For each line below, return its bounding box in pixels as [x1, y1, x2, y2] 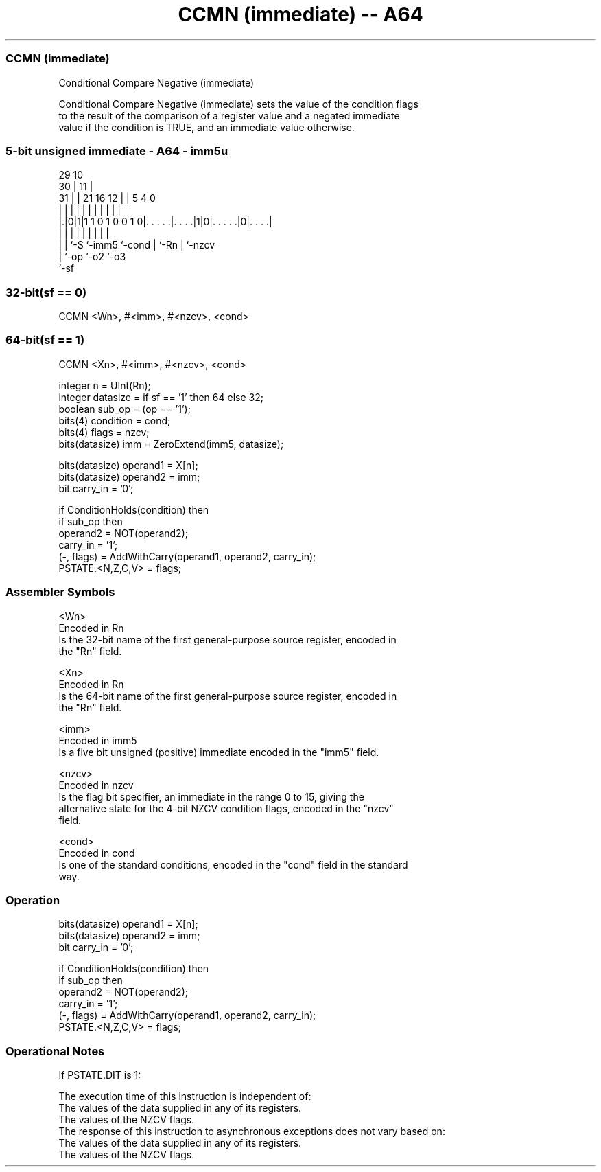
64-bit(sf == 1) [5, 333, 85, 347]
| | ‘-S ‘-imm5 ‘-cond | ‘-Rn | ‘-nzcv [58, 239, 215, 251]
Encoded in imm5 [58, 734, 137, 746]
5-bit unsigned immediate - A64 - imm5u [5, 143, 228, 158]
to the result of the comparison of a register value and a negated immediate [58, 109, 400, 122]
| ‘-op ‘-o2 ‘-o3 [58, 251, 126, 263]
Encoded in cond [58, 847, 135, 859]
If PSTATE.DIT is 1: [58, 1069, 141, 1081]
